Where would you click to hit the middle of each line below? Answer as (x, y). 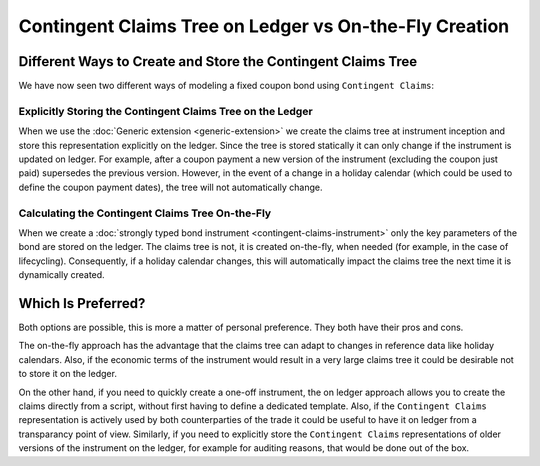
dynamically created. (61, 275)
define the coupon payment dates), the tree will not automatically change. (170, 187)
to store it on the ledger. (67, 374)
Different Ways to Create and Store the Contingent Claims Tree (218, 61)
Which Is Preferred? (82, 303)
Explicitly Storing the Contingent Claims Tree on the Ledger (166, 111)
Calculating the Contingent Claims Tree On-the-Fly (145, 213)
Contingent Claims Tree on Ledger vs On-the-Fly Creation (264, 26)
